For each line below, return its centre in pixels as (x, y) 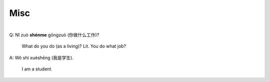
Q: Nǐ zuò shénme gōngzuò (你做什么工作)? (54, 34)
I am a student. (37, 69)
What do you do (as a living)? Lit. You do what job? (74, 46)
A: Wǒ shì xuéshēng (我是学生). (41, 57)
